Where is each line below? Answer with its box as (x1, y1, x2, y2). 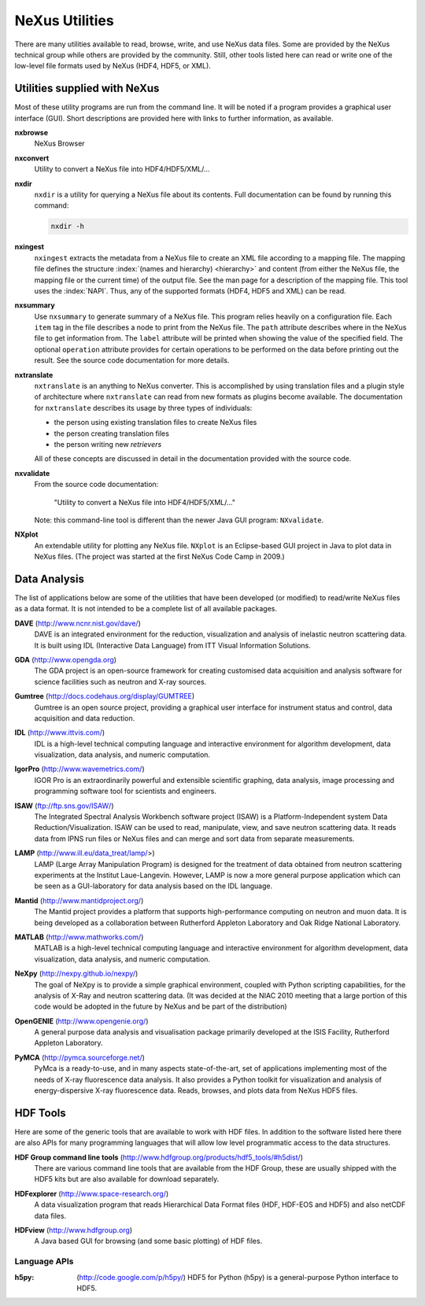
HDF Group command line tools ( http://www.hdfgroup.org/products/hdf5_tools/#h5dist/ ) (14, 1153, 303, 1162)
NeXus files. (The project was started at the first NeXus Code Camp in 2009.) (34, 552, 285, 562)
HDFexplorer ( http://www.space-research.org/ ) (14, 1189, 169, 1198)
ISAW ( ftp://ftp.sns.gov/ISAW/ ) (14, 801, 114, 810)
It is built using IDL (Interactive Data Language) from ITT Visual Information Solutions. (34, 640, 311, 650)
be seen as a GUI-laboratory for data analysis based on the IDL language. (34, 881, 273, 891)
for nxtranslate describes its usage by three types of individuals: (34, 403, 253, 412)
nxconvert (14, 153, 50, 163)
